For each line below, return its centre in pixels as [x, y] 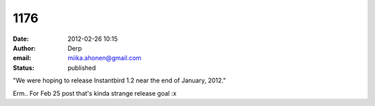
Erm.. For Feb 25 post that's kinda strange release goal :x [95, 93]
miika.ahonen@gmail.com [105, 58]
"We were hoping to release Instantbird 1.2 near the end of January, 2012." [119, 80]
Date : [21, 39]
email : [22, 58]
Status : [24, 68]
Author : [24, 48]
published [82, 68]
